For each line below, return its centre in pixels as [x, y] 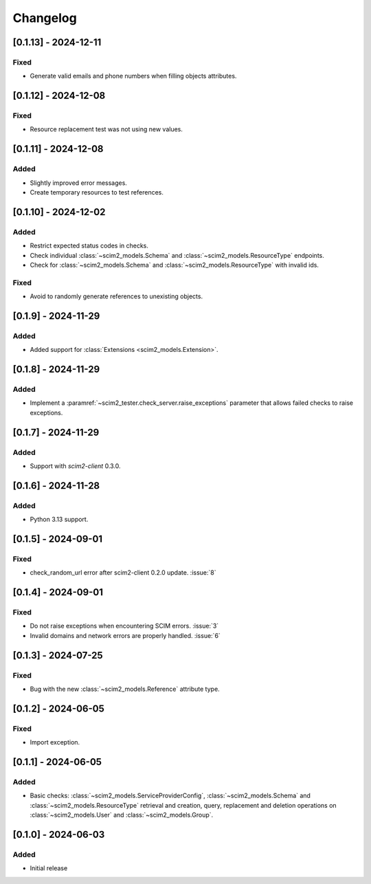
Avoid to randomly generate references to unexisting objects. [116, 296]
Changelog [45, 18]
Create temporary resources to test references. [97, 192]
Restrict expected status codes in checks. [89, 246]
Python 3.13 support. [59, 520]
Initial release [49, 868]
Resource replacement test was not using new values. [106, 129]
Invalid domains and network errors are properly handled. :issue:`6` [125, 635]
